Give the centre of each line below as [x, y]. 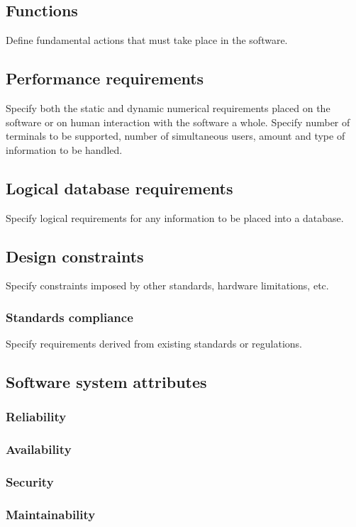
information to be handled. [64, 149]
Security [30, 482]
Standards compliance [69, 317]
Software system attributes [106, 382]
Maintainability [51, 515]
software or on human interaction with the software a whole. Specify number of [178, 122]
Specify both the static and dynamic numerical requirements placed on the [168, 108]
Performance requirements [105, 78]
